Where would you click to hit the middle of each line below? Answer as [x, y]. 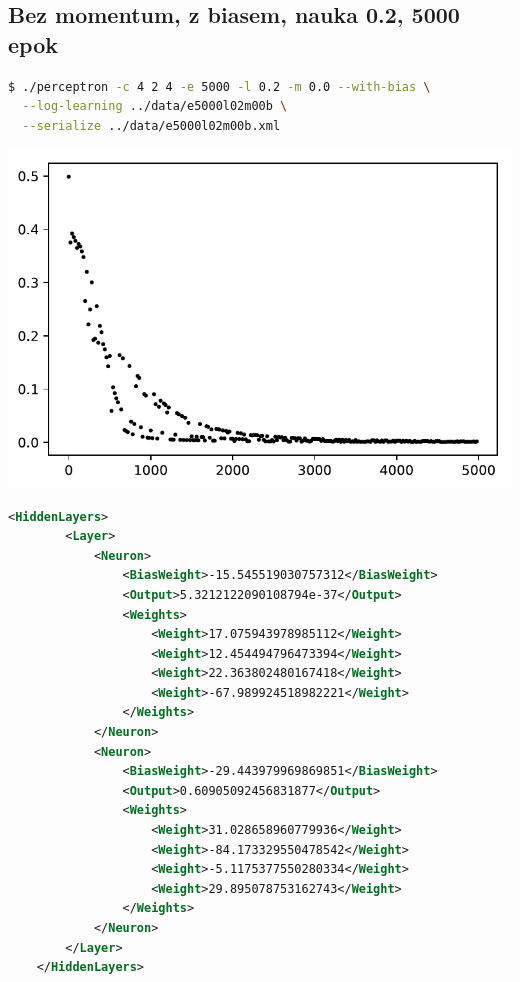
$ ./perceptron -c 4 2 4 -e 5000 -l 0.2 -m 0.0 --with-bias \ [219, 86]
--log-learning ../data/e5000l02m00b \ [155, 106]
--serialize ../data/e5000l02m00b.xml [151, 125]
